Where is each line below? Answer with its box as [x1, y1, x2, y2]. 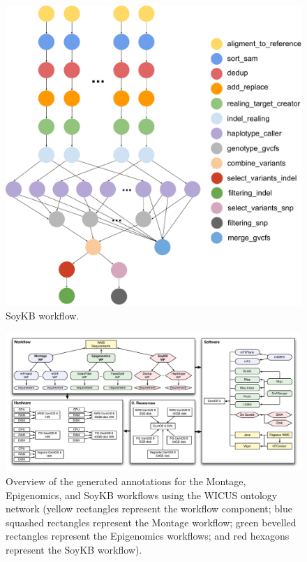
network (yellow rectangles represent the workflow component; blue [6, 501, 292, 516]
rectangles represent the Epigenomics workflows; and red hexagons [6, 528, 290, 543]
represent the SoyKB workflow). [6, 542, 142, 556]
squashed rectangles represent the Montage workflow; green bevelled [6, 514, 297, 529]
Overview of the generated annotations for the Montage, [6, 473, 246, 488]
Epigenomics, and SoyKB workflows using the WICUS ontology [6, 487, 278, 502]
